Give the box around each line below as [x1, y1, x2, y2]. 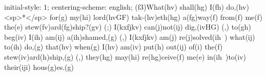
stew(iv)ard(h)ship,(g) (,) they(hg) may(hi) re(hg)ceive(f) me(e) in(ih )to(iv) [4, 51, 247, 62]
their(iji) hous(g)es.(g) [4, 61, 74, 72]
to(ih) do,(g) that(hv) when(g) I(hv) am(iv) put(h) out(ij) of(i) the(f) [4, 41, 223, 52]
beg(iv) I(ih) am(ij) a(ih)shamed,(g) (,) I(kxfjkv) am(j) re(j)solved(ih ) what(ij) [4, 31, 255, 42]
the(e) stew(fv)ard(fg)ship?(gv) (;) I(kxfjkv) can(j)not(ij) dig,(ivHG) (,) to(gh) [4, 21, 251, 32]
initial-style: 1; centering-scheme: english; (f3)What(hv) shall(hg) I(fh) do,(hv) [4, 2, 249, 12]
